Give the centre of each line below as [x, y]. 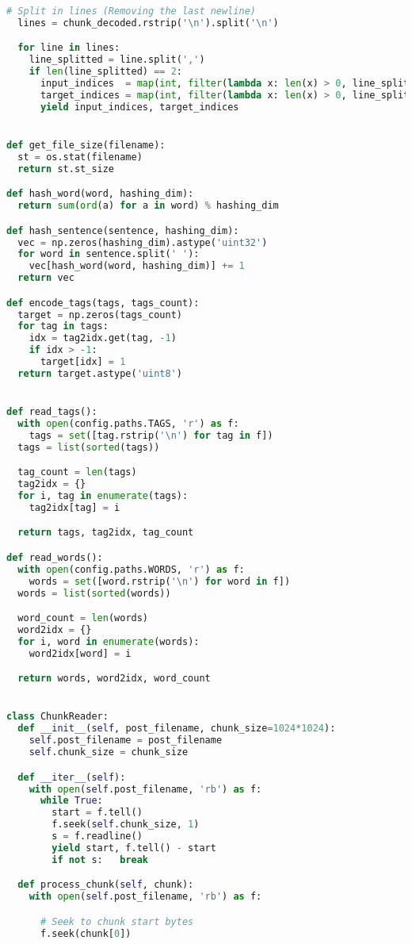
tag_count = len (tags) [77, 472]
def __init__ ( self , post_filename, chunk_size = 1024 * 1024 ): [177, 729]
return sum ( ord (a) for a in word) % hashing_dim [148, 206]
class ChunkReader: [57, 717]
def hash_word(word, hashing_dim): [100, 194]
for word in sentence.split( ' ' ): [109, 254]
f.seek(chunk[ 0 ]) [86, 933]
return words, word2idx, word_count [114, 679]
